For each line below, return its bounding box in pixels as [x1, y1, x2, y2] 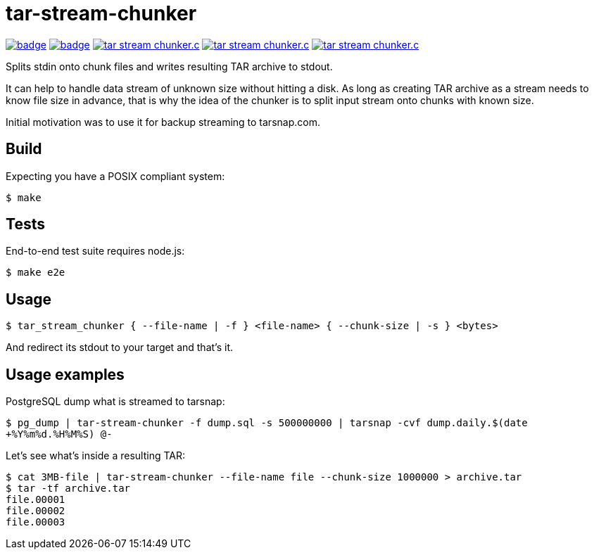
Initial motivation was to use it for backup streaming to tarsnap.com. [6, 115, 320, 128]
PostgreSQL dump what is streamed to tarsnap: [6, 395, 225, 408]
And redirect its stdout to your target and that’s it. [6, 341, 233, 354]
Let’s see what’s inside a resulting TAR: [6, 449, 185, 462]
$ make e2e [6, 267, 65, 279]
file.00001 [6, 494, 65, 506]
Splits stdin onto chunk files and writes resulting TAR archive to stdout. [6, 60, 333, 72]
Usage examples [6, 365, 125, 383]
